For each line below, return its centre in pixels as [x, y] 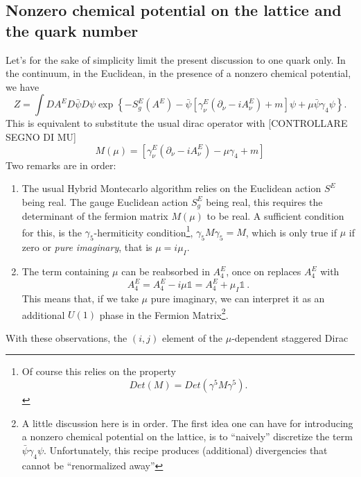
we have [23, 86]
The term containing [65, 271]
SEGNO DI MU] [41, 136]
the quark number [72, 30]
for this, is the [52, 232]
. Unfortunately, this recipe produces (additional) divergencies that [186, 450]
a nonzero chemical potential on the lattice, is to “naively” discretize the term [187, 436]
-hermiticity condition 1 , [143, 231]
